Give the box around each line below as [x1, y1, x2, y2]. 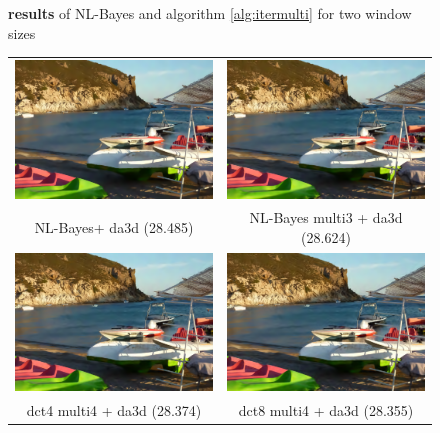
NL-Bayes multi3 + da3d [249, 207, 403, 228]
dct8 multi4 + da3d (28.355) [238, 400, 414, 421]
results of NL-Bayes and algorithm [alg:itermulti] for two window [8, 3, 412, 23]
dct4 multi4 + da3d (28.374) [26, 400, 202, 421]
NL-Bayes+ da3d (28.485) [34, 217, 194, 238]
